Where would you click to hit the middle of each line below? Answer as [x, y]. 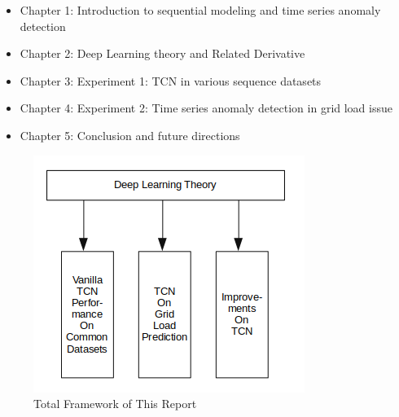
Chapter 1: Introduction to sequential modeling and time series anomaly [200, 10]
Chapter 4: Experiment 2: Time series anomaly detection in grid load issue [206, 108]
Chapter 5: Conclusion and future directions [130, 135]
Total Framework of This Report [115, 404]
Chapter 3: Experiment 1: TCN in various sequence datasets [171, 80]
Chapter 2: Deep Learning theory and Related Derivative [162, 53]
